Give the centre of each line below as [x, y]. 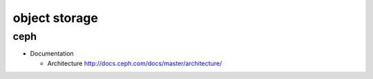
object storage [55, 18]
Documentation [52, 54]
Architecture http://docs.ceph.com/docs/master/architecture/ [135, 63]
